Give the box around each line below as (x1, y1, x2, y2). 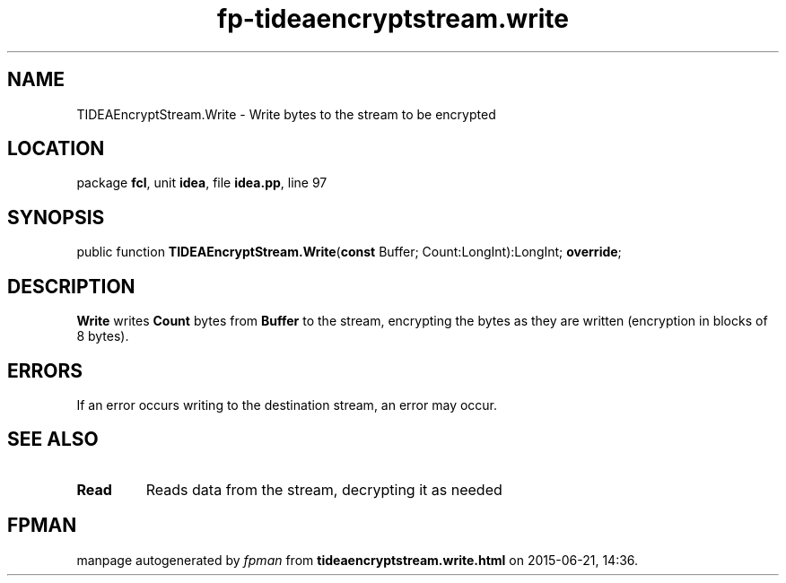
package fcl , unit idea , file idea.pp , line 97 (76, 175, 327, 191)
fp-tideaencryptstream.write (217, 4, 569, 34)
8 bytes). (76, 328, 129, 344)
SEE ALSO (7, 428, 99, 451)
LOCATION (7, 137, 105, 161)
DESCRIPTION (7, 274, 135, 298)
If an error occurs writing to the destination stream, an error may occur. (76, 396, 498, 413)
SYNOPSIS (7, 205, 105, 229)
